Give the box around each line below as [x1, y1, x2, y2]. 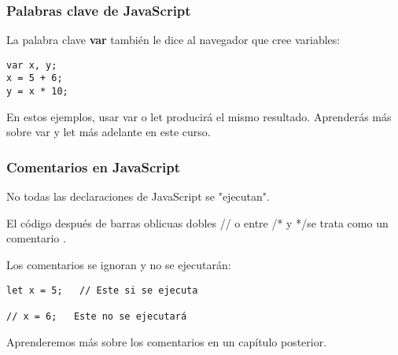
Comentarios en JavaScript [6, 157, 181, 176]
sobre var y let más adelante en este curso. [6, 124, 211, 140]
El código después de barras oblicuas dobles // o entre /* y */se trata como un [6, 214, 389, 231]
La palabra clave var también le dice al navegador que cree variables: [6, 31, 341, 48]
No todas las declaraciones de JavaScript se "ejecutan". [6, 188, 270, 205]
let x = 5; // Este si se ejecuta [6, 284, 198, 296]
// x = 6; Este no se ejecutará [6, 310, 187, 322]
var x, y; [6, 59, 57, 71]
